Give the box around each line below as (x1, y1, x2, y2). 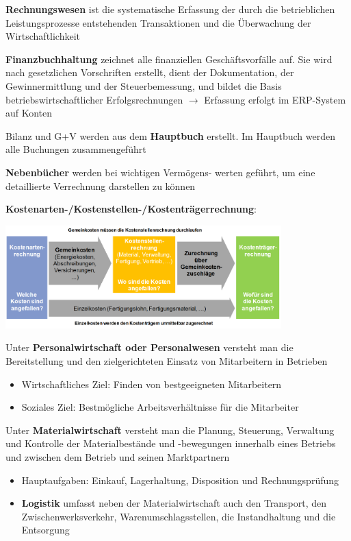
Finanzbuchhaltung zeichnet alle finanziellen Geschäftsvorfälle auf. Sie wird (5, 51, 333, 66)
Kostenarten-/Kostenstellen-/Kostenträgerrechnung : (5, 202, 257, 216)
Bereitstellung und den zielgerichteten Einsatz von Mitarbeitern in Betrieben (5, 354, 328, 368)
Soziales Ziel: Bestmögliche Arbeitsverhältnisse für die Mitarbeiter (21, 400, 299, 414)
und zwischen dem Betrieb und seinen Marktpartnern (5, 450, 230, 464)
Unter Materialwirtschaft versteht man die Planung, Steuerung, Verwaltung (5, 422, 335, 437)
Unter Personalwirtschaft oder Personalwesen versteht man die (5, 340, 294, 354)
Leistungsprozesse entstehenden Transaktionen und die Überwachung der (5, 15, 311, 29)
